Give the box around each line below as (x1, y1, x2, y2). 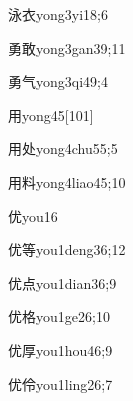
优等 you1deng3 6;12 (8, 239, 126, 260)
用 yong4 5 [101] (8, 104, 94, 125)
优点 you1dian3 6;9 (8, 272, 117, 293)
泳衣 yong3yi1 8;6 (8, 4, 108, 24)
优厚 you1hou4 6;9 (8, 339, 113, 360)
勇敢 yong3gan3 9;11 (8, 37, 126, 58)
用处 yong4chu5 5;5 (8, 138, 118, 159)
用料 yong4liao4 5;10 (8, 171, 126, 192)
